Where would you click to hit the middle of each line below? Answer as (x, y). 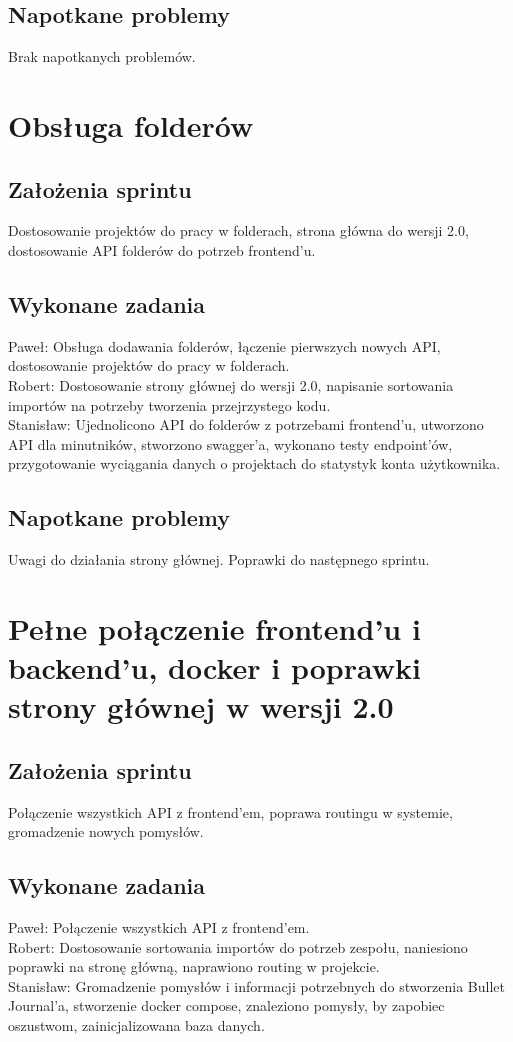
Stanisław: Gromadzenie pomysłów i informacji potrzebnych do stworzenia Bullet (256, 985)
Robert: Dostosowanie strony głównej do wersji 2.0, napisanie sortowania (231, 384)
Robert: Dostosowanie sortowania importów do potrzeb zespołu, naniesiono (238, 946)
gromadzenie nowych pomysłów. (106, 831)
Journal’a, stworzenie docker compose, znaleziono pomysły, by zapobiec (226, 1005)
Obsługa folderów (131, 124)
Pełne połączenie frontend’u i (214, 627)
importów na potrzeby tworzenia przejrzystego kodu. (169, 404)
